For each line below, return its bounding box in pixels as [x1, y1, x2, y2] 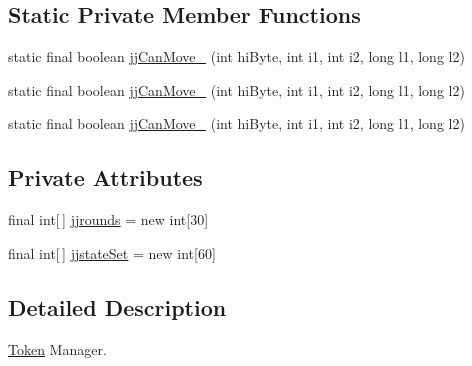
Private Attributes [8, 162, 203, 193]
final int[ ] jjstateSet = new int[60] [8, 242, 216, 263]
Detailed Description [8, 291, 227, 322]
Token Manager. [8, 338, 107, 359]
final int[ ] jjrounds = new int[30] [8, 209, 209, 230]
